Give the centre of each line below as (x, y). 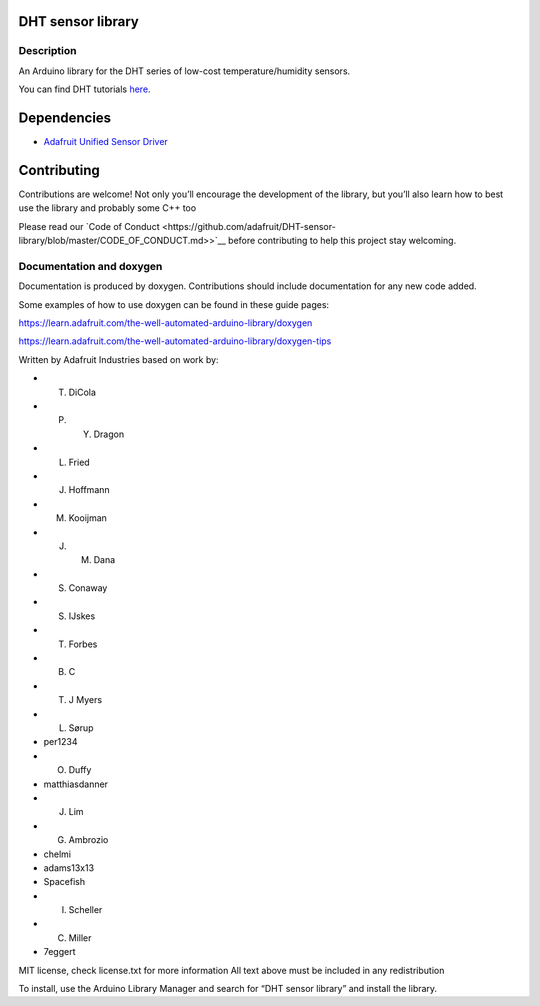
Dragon (109, 434)
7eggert (59, 952)
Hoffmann (89, 490)
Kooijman (87, 518)
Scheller (85, 910)
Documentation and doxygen (90, 266)
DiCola (82, 392)
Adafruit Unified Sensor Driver (106, 142)
